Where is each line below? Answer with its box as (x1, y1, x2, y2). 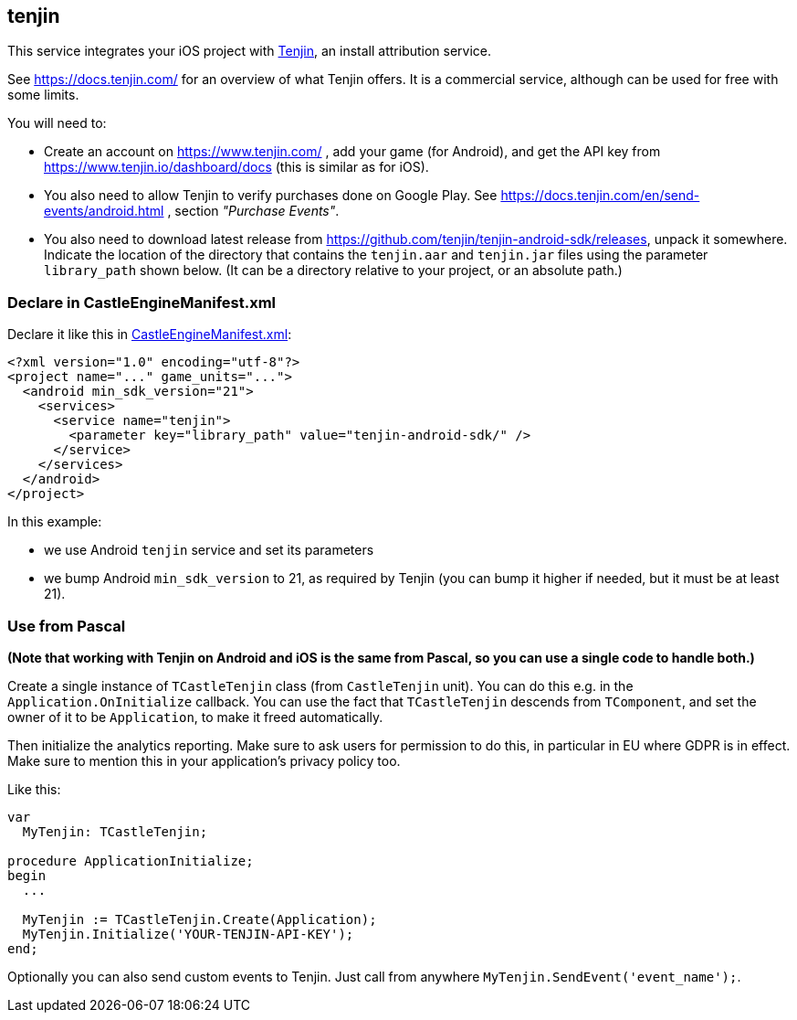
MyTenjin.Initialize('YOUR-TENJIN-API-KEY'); (22, 926, 354, 941)
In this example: (7, 514, 102, 530)
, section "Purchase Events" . (167, 203, 340, 219)
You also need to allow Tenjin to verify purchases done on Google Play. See (44, 187, 498, 204)
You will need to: (7, 115, 107, 132)
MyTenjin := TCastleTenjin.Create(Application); (22, 911, 377, 927)
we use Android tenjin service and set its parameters (44, 542, 374, 558)
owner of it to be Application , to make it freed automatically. (7, 708, 383, 725)
